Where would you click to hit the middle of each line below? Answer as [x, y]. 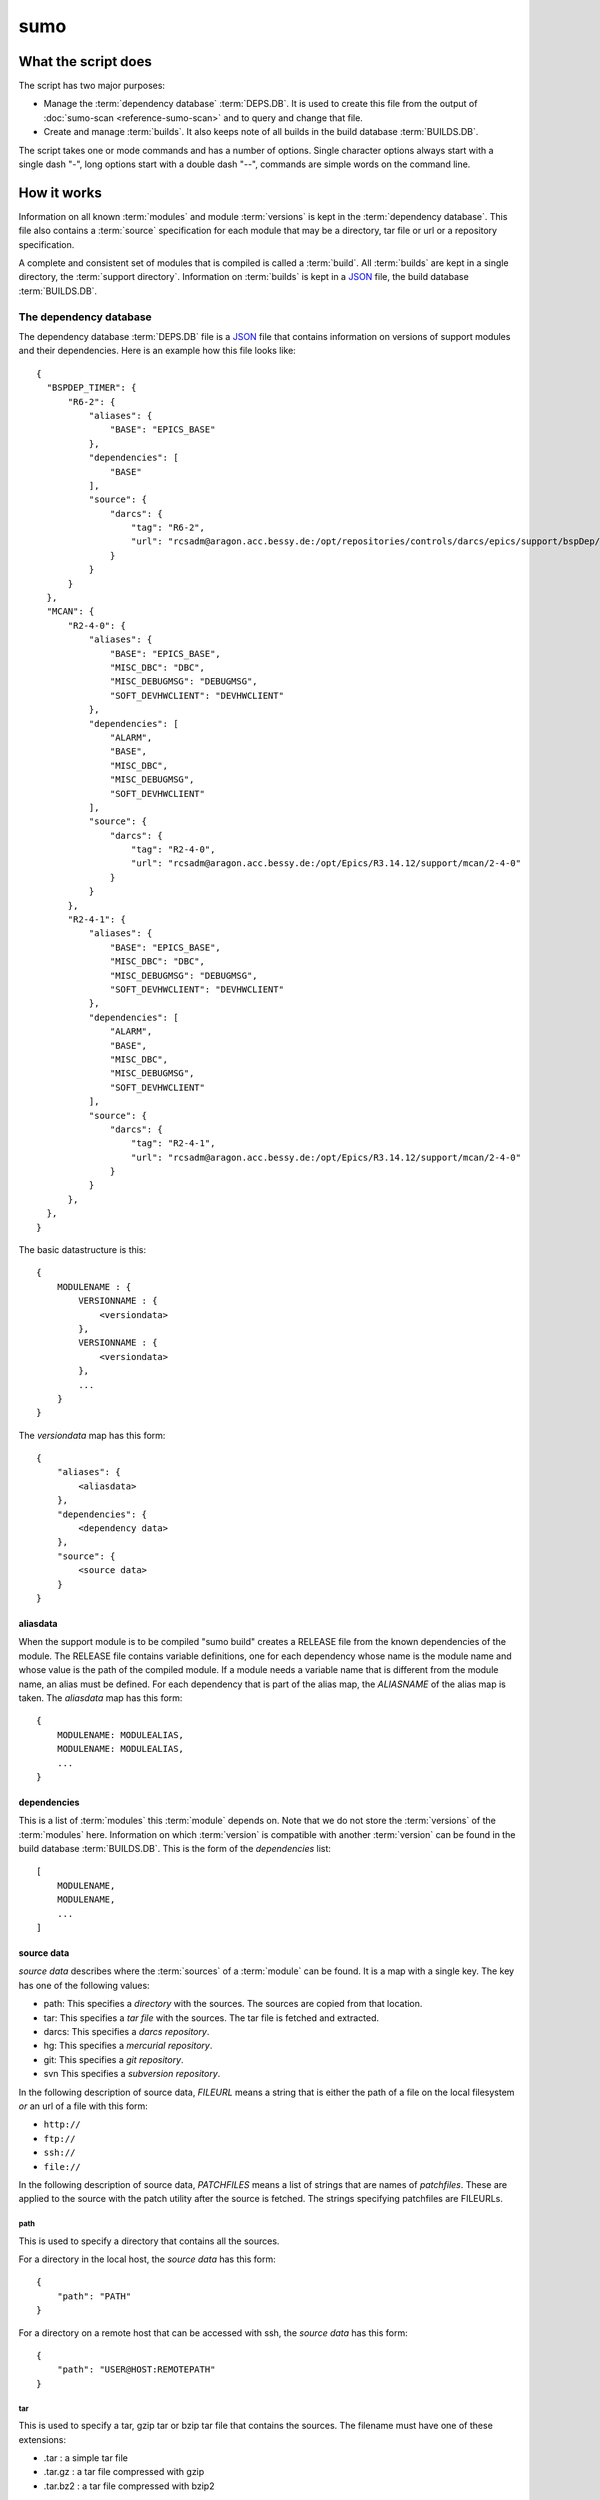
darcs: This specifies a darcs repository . [126, 2031]
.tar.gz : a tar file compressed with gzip [124, 2472]
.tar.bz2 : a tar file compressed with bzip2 [129, 2486]
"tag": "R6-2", [167, 528]
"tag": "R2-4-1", [173, 1143]
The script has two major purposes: [91, 86]
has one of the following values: [84, 1985]
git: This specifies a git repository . [113, 2059]
